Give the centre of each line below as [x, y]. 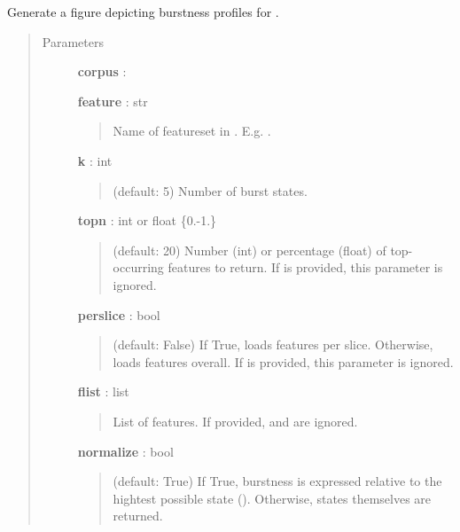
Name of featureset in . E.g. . [192, 131]
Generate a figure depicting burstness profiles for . [143, 12]
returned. [138, 516]
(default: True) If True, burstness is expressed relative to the [277, 481]
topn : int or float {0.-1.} [147, 220]
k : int [95, 160]
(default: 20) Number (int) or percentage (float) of [249, 250]
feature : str [113, 101]
